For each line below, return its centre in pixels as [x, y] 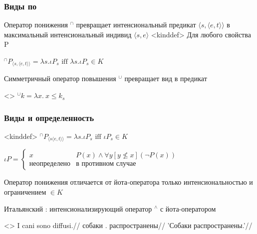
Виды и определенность [49, 117]
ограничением [25, 191]
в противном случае [106, 164]
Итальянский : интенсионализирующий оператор [78, 208]
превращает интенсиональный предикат [136, 25]
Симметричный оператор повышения [60, 78]
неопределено [50, 164]
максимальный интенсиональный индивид [68, 34]
